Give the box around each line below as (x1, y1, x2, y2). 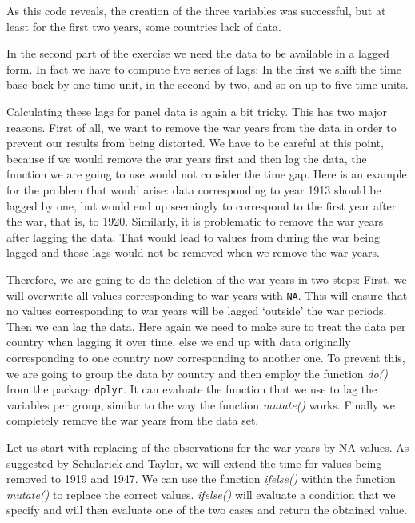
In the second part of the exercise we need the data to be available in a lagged (6, 45, 389, 62)
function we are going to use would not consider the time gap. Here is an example (6, 166, 407, 182)
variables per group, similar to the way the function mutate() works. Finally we (6, 396, 396, 413)
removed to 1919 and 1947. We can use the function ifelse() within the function (6, 470, 396, 487)
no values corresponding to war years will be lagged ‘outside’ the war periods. (6, 302, 387, 319)
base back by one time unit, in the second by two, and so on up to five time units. (6, 76, 409, 93)
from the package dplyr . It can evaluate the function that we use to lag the (6, 381, 377, 397)
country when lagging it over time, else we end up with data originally (6, 333, 351, 350)
